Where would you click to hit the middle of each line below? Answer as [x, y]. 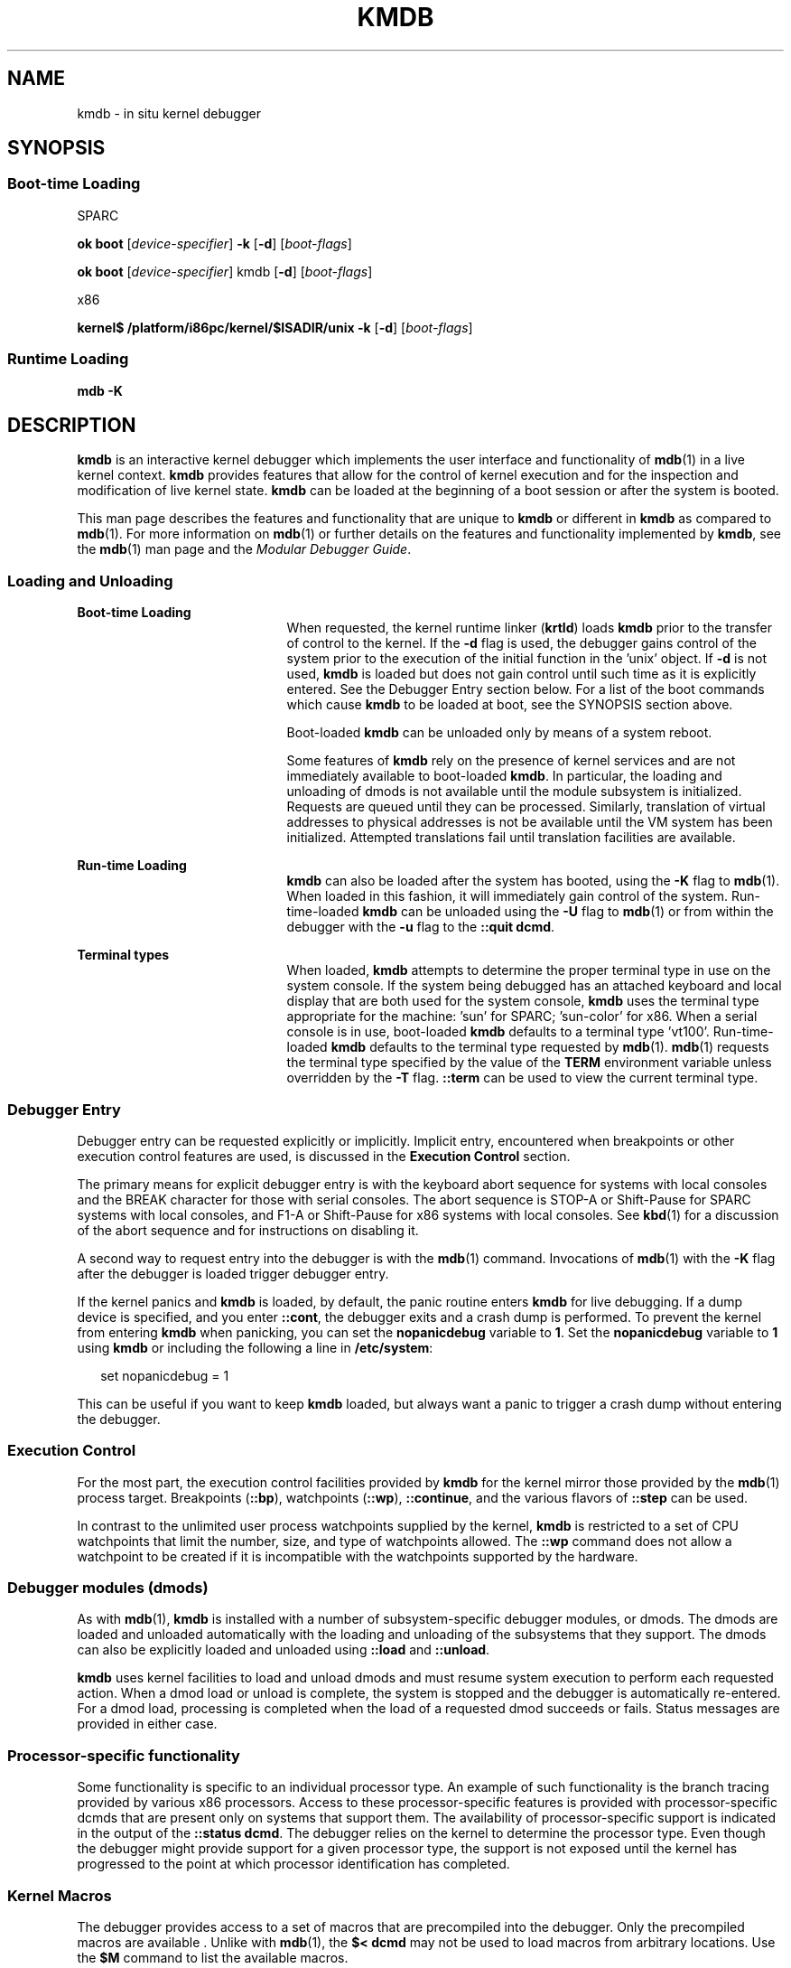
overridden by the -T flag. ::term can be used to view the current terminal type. [522, 1078]
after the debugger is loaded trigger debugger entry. [233, 1273]
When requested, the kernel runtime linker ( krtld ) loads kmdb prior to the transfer [530, 628]
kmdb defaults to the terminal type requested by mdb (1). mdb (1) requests [550, 1047]
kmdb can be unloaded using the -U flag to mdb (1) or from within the [568, 912]
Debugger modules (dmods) [108, 1588]
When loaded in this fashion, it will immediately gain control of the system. [507, 896]
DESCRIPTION [72, 425]
